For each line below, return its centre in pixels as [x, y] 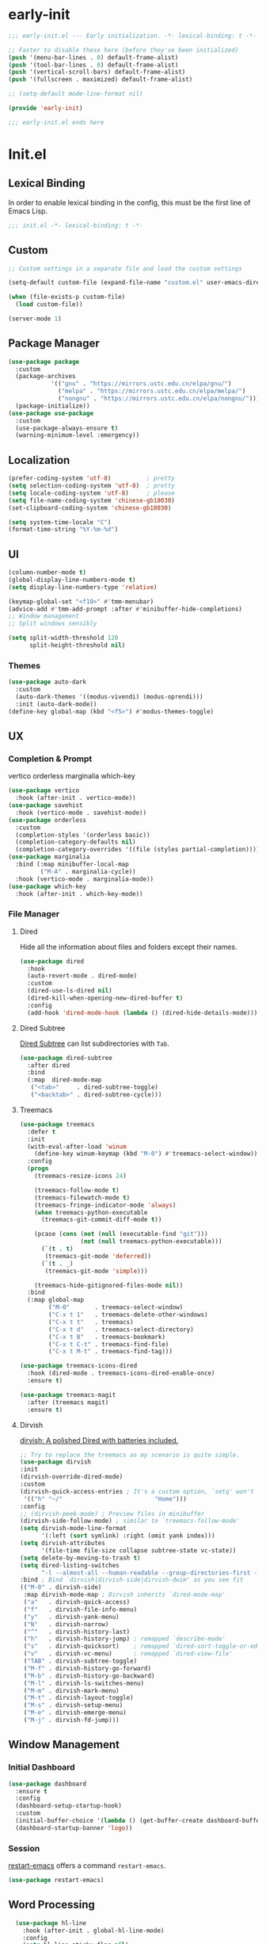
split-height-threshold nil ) [77, 645]
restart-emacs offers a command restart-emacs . [87, 1866]
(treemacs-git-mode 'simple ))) [96, 1271]
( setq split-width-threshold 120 [63, 638]
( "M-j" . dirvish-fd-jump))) [72, 1720]
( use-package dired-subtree [66, 1058]
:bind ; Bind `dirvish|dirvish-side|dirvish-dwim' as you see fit [131, 1580]
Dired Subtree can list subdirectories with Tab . [95, 1043]
